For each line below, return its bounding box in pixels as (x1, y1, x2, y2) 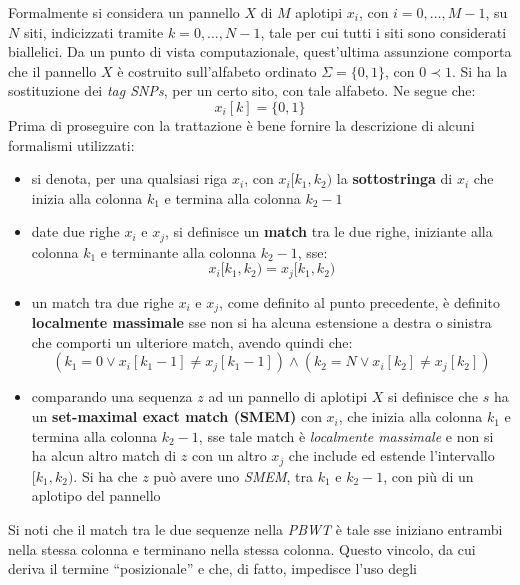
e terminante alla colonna (100, 241, 256, 262)
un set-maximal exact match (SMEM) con (31, 406, 322, 427)
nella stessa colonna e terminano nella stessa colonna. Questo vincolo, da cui (8, 538, 476, 559)
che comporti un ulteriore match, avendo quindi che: (31, 331, 353, 352)
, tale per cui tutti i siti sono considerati (260, 21, 507, 42)
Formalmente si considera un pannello (8, 2, 240, 22)
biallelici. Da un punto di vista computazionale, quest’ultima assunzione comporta (8, 41, 512, 62)
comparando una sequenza (31, 386, 193, 407)
